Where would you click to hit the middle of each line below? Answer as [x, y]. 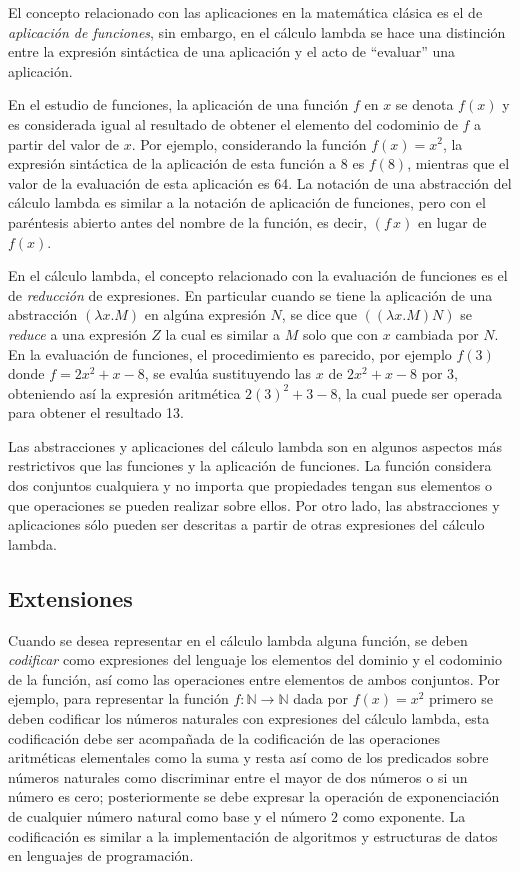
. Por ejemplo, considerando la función [249, 143]
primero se [461, 698]
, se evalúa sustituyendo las [228, 373]
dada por [321, 698]
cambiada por [437, 333]
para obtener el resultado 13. [96, 412]
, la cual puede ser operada [420, 392]
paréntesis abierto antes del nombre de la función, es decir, [188, 221]
